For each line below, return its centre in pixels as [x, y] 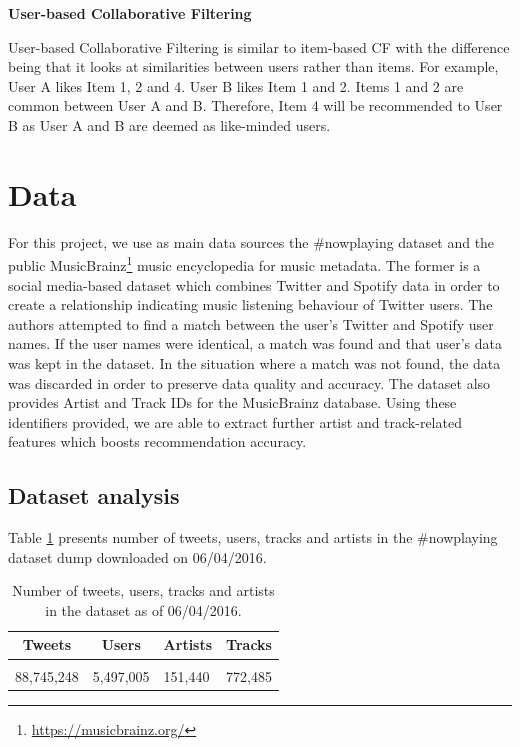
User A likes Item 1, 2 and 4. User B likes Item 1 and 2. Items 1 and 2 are [236, 85]
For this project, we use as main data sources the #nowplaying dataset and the [251, 241]
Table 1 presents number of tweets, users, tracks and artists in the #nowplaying [253, 537]
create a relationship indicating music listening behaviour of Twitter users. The [250, 304]
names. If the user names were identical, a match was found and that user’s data [255, 343]
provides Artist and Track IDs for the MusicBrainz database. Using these [232, 402]
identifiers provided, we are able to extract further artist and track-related [235, 421]
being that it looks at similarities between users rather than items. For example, [253, 66]
